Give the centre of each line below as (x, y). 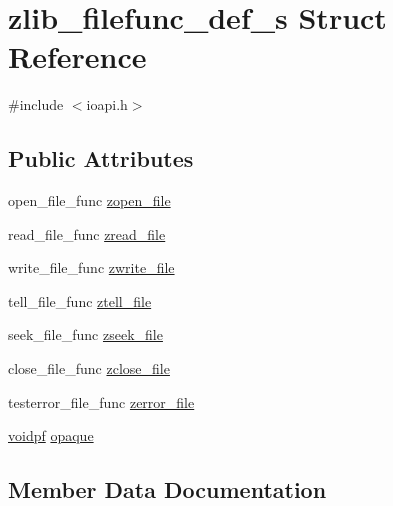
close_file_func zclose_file (89, 368)
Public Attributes (101, 158)
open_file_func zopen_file (89, 200)
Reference (77, 56)
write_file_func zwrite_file (91, 267)
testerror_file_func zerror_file (101, 401)
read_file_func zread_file (87, 233)
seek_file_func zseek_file (85, 334)
